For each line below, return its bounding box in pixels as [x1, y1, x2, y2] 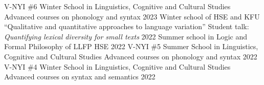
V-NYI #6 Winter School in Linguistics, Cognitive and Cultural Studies [4, 1, 231, 11]
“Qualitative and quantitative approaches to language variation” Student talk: [4, 21, 249, 32]
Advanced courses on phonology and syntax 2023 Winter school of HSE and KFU [4, 11, 260, 22]
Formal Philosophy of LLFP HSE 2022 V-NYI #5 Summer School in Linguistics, [4, 41, 258, 52]
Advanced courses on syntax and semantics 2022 [4, 71, 156, 82]
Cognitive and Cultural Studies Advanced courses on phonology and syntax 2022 [4, 51, 257, 61]
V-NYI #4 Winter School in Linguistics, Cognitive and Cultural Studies [4, 61, 231, 72]
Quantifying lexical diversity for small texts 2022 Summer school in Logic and [4, 31, 247, 41]
